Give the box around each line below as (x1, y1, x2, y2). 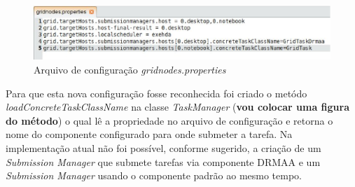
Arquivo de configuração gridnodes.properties (34, 62, 226, 77)
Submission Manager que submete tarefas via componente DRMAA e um (6, 154, 321, 169)
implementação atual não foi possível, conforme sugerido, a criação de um (6, 140, 321, 155)
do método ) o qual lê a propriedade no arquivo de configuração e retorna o (6, 113, 333, 127)
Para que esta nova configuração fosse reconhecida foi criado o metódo (6, 85, 307, 100)
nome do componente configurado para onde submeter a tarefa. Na (6, 127, 293, 141)
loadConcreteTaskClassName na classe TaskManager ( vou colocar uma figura (6, 99, 350, 114)
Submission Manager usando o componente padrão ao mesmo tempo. (6, 168, 302, 183)
